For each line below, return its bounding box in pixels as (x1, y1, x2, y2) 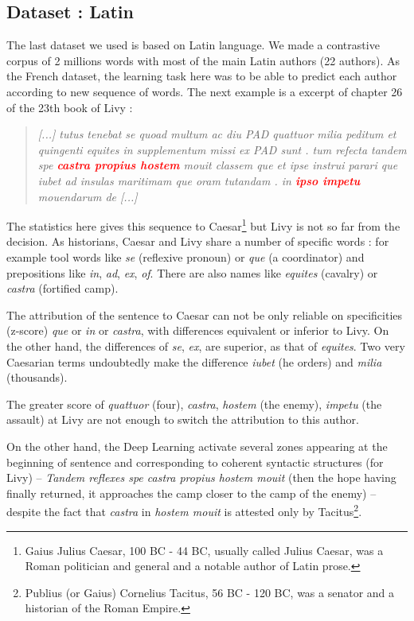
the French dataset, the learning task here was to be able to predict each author (6, 68, 397, 84)
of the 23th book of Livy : (6, 99, 133, 115)
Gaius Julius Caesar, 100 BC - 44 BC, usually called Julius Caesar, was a (25, 541, 384, 558)
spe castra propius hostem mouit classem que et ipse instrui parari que (37, 157, 398, 173)
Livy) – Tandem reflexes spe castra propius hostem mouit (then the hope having (6, 469, 396, 486)
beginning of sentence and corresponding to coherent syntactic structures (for (6, 453, 384, 470)
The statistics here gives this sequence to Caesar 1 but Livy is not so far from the (6, 215, 400, 234)
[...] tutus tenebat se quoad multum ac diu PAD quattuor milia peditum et (37, 126, 396, 142)
